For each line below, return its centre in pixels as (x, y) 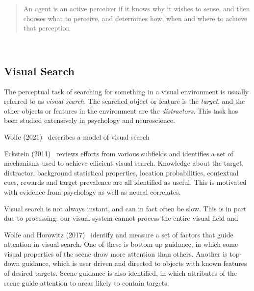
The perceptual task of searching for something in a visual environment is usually (127, 91)
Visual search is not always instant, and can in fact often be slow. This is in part (125, 208)
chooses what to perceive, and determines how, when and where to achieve (135, 18)
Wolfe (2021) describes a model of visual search (77, 136)
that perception (47, 28)
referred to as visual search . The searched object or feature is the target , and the (125, 101)
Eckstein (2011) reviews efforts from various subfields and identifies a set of (119, 153)
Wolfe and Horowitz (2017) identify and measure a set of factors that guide (119, 234)
